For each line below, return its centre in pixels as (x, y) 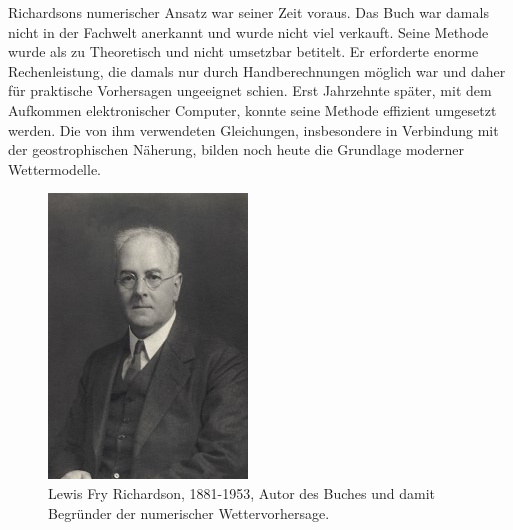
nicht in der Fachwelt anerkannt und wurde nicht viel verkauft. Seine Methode (248, 31)
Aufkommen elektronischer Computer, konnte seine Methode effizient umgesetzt (252, 109)
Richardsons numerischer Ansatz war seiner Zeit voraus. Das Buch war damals (248, 12)
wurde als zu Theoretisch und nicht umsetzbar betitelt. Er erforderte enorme (243, 51)
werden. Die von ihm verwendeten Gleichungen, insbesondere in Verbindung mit (253, 129)
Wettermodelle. (54, 168)
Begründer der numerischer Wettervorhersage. (189, 512)
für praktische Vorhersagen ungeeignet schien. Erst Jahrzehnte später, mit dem (250, 90)
